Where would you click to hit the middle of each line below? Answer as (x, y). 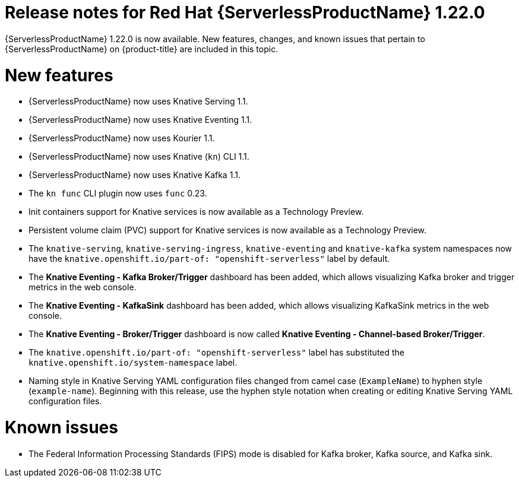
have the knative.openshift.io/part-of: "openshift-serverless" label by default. (209, 259)
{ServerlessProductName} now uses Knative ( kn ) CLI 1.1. (139, 157)
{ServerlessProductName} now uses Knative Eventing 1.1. (140, 120)
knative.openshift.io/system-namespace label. (133, 363)
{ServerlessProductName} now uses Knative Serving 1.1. (138, 102)
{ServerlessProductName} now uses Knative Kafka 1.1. (135, 175)
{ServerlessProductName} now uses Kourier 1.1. (122, 138)
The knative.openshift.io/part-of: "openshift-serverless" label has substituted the (217, 353)
